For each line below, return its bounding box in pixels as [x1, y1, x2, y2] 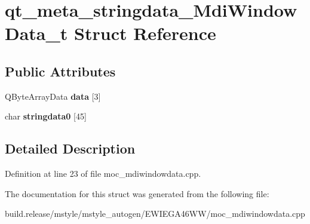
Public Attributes [5, 62, 116, 80]
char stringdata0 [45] [5, 110, 87, 122]
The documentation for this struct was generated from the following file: [5, 187, 269, 200]
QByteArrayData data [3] [5, 90, 101, 102]
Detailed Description [5, 139, 136, 158]
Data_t [5, 21, 68, 45]
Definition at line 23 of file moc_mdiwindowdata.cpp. [5, 167, 201, 180]
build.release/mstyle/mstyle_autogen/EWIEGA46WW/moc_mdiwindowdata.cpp [5, 207, 305, 220]
